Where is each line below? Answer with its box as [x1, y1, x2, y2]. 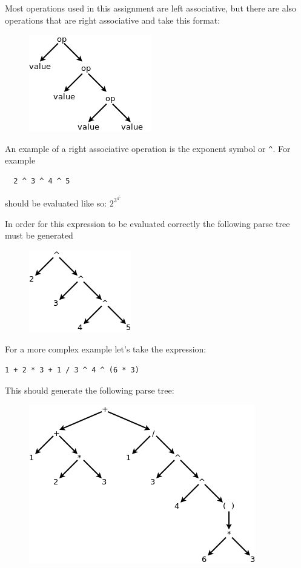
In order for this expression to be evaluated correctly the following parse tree [5, 217, 290, 230]
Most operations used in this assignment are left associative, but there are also [5, 2, 297, 14]
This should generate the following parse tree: [5, 383, 174, 396]
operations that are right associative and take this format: [5, 13, 220, 26]
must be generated [5, 229, 73, 242]
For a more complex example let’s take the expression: [5, 343, 207, 355]
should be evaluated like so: [5, 196, 107, 209]
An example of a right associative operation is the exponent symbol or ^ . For [5, 142, 291, 154]
